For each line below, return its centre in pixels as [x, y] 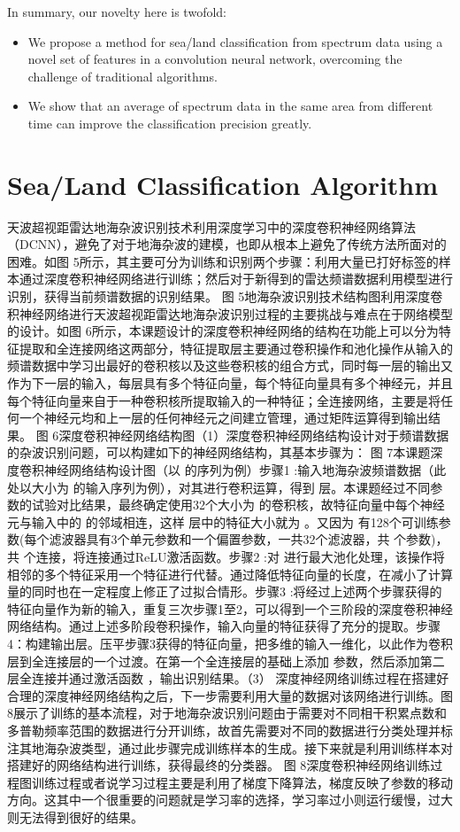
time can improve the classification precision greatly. [170, 123]
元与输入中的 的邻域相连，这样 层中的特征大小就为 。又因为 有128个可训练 [223, 521]
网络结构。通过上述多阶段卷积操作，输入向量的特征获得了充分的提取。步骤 [224, 626]
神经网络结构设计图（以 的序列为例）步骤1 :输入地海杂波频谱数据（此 [245, 470]
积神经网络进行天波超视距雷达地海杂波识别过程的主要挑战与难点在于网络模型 [230, 313]
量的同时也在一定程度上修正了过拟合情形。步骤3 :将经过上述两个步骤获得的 [225, 591]
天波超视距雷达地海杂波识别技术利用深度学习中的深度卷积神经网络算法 [211, 226]
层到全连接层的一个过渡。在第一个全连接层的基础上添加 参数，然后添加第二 [226, 661]
